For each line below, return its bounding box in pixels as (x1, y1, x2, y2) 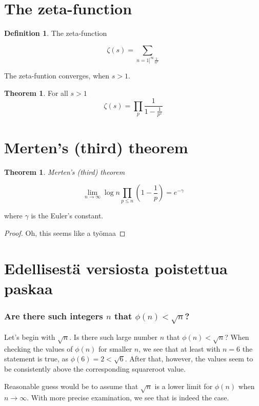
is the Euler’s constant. (31, 210, 104, 221)
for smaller (98, 343, 132, 354)
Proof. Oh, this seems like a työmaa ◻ (4, 228, 126, 238)
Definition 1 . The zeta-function (4, 28, 107, 38)
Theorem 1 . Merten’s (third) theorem (4, 166, 125, 177)
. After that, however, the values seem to (125, 353, 253, 364)
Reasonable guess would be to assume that (4, 380, 138, 391)
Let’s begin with (4, 332, 55, 342)
